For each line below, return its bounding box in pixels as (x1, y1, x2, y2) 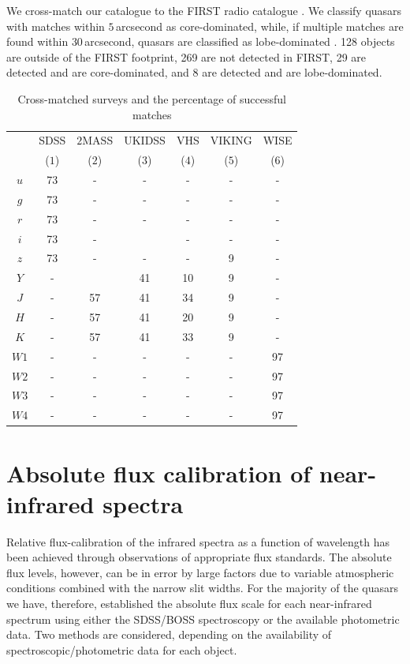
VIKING (210, 132, 252, 148)
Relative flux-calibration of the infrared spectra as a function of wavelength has (6, 533, 389, 550)
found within (6, 33, 69, 50)
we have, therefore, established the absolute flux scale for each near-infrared (6, 595, 372, 611)
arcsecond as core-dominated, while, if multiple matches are (115, 17, 404, 34)
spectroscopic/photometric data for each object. (6, 641, 237, 658)
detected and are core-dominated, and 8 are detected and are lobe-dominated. (6, 64, 382, 81)
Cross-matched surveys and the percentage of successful (17, 90, 286, 107)
